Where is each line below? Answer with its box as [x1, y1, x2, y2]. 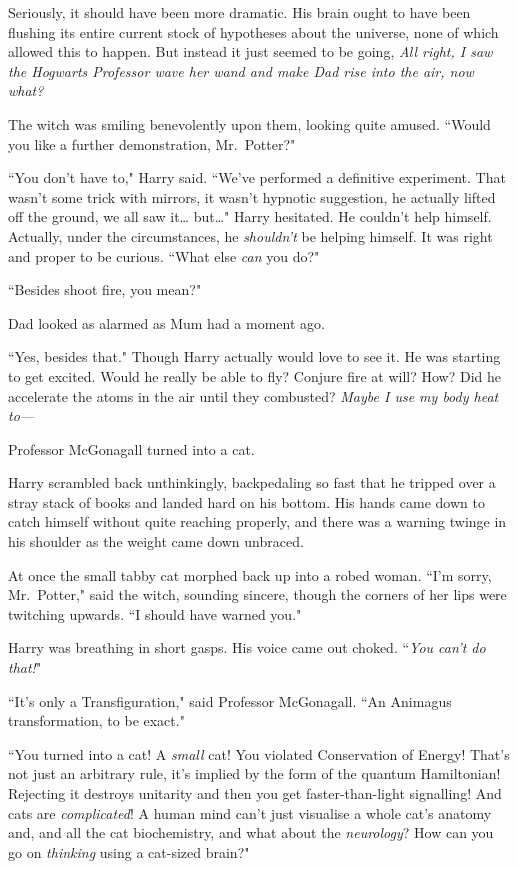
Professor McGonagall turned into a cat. [8, 438, 255, 459]
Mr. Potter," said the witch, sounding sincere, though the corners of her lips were [8, 584, 507, 605]
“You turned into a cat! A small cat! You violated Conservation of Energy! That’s [8, 743, 510, 764]
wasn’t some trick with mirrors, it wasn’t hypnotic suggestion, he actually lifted [8, 186, 496, 207]
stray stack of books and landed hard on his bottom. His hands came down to [8, 491, 485, 512]
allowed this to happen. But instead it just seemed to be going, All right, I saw [8, 41, 493, 62]
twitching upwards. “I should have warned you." [8, 603, 302, 624]
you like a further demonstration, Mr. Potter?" [8, 133, 296, 154]
